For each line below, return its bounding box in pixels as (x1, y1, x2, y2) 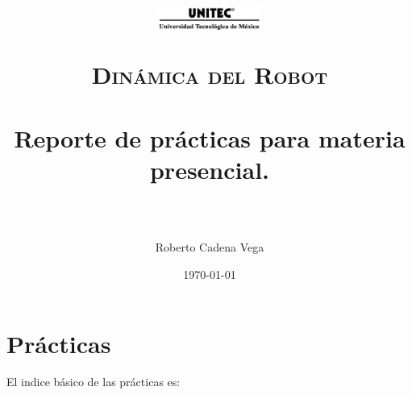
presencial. (149, 152, 270, 185)
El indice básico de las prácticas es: (6, 373, 181, 390)
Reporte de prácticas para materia (14, 121, 406, 154)
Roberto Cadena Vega (155, 239, 264, 256)
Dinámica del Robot (91, 58, 328, 91)
